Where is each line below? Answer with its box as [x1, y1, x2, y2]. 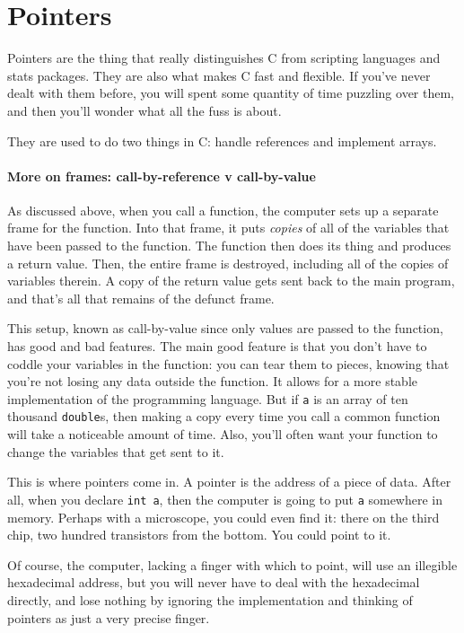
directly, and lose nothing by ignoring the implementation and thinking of [7, 590, 413, 609]
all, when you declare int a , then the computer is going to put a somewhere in [7, 489, 443, 508]
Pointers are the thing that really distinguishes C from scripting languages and [7, 48, 441, 67]
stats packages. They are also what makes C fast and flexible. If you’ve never [7, 66, 431, 84]
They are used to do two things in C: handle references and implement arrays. [7, 131, 437, 150]
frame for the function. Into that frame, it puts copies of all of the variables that [7, 218, 450, 237]
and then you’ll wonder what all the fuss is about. [7, 101, 282, 119]
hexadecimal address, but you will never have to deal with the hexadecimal [7, 573, 420, 592]
